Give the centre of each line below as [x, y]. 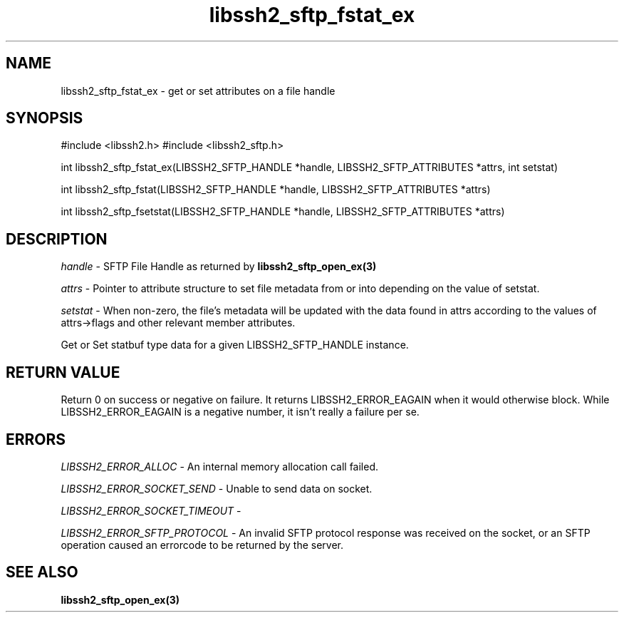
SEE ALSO [42, 572]
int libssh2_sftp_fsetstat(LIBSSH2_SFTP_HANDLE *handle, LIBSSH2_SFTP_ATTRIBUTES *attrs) [283, 212]
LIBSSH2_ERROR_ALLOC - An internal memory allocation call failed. [220, 466]
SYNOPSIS [45, 118]
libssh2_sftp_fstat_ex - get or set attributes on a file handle [198, 91]
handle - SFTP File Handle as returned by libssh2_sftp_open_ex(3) [219, 267]
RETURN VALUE [63, 372]
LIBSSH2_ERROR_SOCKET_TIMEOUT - [151, 510]
